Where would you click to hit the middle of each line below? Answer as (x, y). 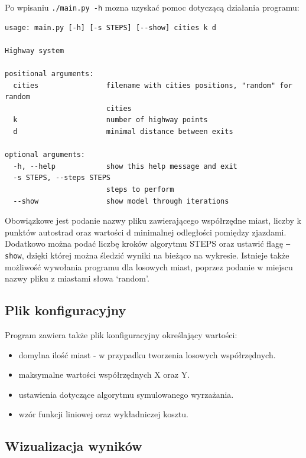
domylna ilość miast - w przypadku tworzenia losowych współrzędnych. (147, 354)
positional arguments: (49, 74)
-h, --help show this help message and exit (125, 166)
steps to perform (140, 189)
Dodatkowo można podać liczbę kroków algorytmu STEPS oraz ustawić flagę (144, 243)
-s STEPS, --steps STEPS (62, 178)
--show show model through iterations (121, 201)
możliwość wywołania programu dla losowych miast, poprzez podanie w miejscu (149, 266)
